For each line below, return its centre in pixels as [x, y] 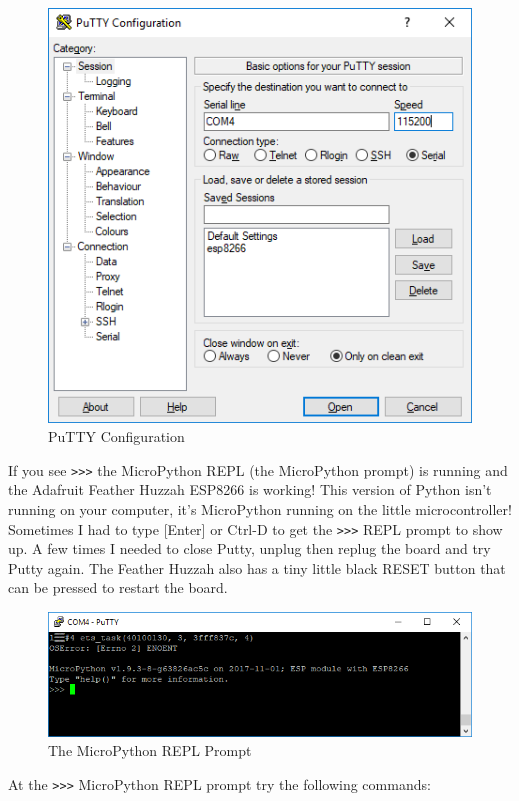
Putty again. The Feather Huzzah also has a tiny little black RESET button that [257, 567]
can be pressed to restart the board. [118, 587]
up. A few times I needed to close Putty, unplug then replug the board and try [249, 548]
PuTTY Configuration [116, 436]
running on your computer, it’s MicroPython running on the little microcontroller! [260, 509]
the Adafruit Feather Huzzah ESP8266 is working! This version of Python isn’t [250, 489]
